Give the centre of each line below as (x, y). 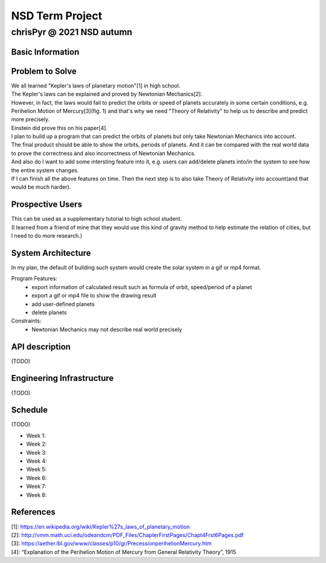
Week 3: (37, 452)
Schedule (30, 410)
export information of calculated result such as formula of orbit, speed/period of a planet (142, 287)
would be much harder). (41, 187)
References (33, 512)
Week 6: (37, 478)
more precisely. (30, 119)
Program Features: (34, 279)
